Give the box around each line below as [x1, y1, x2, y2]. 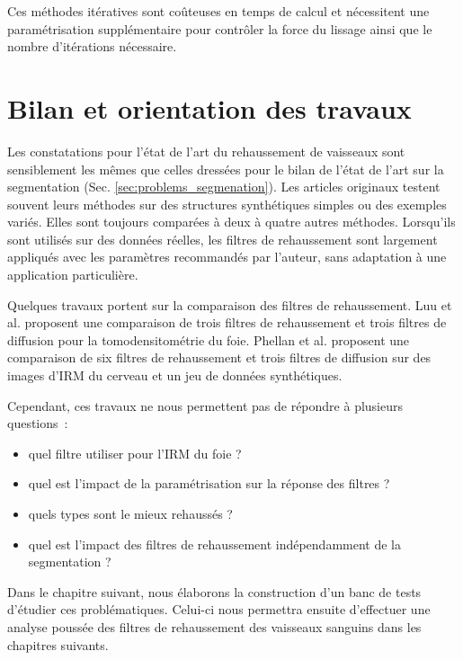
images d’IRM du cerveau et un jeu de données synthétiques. [7, 366, 343, 385]
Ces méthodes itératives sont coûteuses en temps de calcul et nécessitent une [7, 2, 430, 20]
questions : [7, 414, 68, 433]
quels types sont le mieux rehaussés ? [28, 504, 233, 522]
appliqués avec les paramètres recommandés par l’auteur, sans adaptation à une [7, 247, 447, 266]
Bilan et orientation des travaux [7, 89, 412, 126]
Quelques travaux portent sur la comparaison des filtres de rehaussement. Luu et [7, 295, 452, 314]
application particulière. [7, 265, 138, 284]
